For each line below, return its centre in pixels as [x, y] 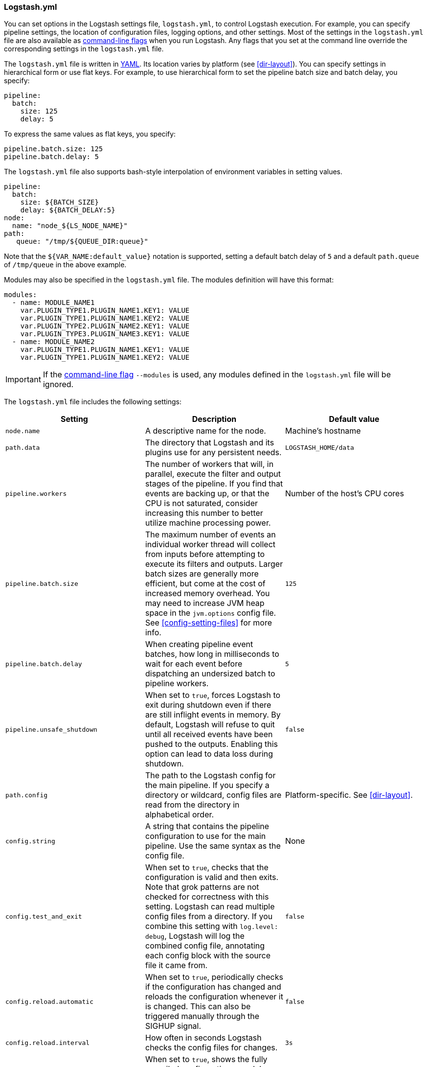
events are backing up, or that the [207, 494]
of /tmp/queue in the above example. [65, 265]
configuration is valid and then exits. [212, 877]
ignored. [58, 384]
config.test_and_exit [44, 916]
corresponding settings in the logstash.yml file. [84, 49]
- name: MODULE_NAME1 [53, 303]
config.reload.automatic [50, 1001]
